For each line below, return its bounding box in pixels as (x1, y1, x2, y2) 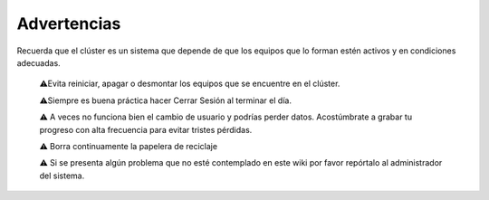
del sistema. (39, 170, 85, 181)
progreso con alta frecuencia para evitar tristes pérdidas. (39, 124, 253, 135)
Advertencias (16, 14, 121, 33)
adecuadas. (16, 57, 61, 68)
